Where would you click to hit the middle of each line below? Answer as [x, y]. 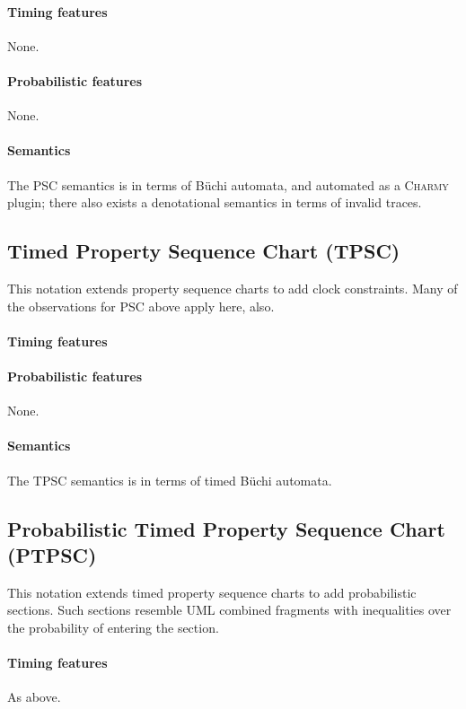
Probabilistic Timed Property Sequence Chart [226, 528]
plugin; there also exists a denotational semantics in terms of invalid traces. [215, 202]
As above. [34, 697]
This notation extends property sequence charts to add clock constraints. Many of [233, 288]
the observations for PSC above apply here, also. [141, 306]
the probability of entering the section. [113, 627]
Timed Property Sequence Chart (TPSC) [204, 251]
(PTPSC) [52, 554]
